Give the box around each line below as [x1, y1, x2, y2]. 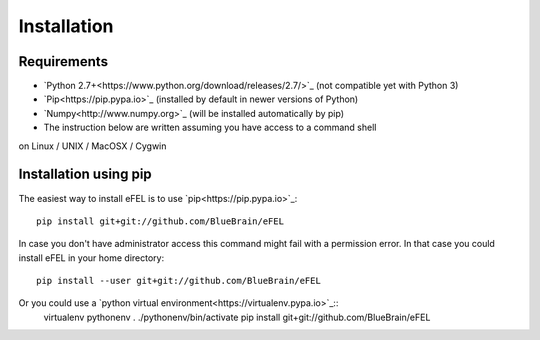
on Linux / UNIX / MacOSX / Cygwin [18, 140, 167, 152]
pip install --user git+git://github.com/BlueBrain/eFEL [36, 275, 322, 287]
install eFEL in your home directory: [18, 251, 165, 264]
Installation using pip [18, 166, 152, 183]
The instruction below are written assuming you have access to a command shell [43, 121, 377, 134]
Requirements [18, 53, 109, 70]
